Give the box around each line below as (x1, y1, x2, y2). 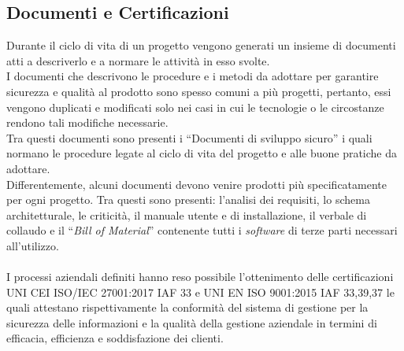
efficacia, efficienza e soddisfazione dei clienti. (6, 330, 224, 346)
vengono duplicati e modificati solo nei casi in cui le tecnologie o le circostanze (6, 98, 384, 115)
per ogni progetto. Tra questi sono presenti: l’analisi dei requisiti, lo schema (6, 191, 370, 208)
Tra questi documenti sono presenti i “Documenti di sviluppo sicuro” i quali (6, 129, 372, 146)
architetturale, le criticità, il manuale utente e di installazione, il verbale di (6, 206, 367, 223)
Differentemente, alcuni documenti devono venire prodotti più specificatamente (6, 175, 387, 192)
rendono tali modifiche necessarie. (6, 114, 169, 131)
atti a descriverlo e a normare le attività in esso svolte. (6, 52, 270, 68)
